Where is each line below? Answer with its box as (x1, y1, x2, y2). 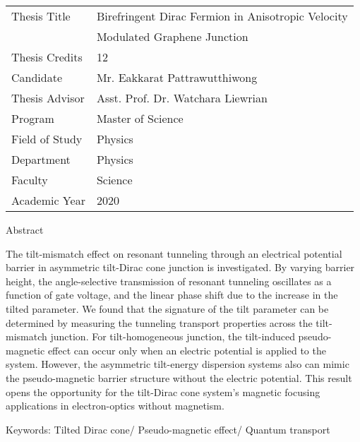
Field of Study (11, 131, 83, 147)
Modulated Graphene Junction (96, 28, 248, 44)
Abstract (6, 222, 44, 237)
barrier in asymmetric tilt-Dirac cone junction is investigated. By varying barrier (6, 260, 355, 275)
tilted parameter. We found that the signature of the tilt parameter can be (6, 301, 329, 316)
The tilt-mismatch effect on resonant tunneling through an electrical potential (6, 246, 342, 261)
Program (11, 110, 54, 126)
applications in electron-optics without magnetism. (6, 398, 224, 413)
